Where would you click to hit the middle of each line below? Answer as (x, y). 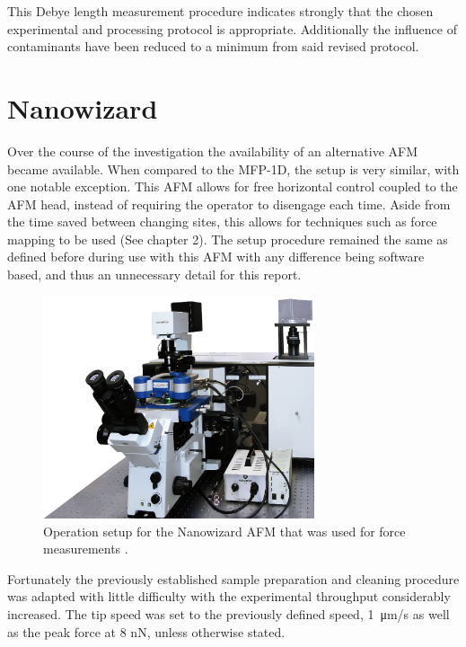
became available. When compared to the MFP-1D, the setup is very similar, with (233, 168)
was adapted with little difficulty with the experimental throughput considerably (229, 596)
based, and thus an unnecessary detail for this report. (154, 275)
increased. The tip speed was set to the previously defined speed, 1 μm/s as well (229, 614)
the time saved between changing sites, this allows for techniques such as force (222, 222)
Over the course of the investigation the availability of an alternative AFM (213, 151)
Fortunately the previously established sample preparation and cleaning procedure (233, 578)
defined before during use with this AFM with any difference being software (216, 257)
